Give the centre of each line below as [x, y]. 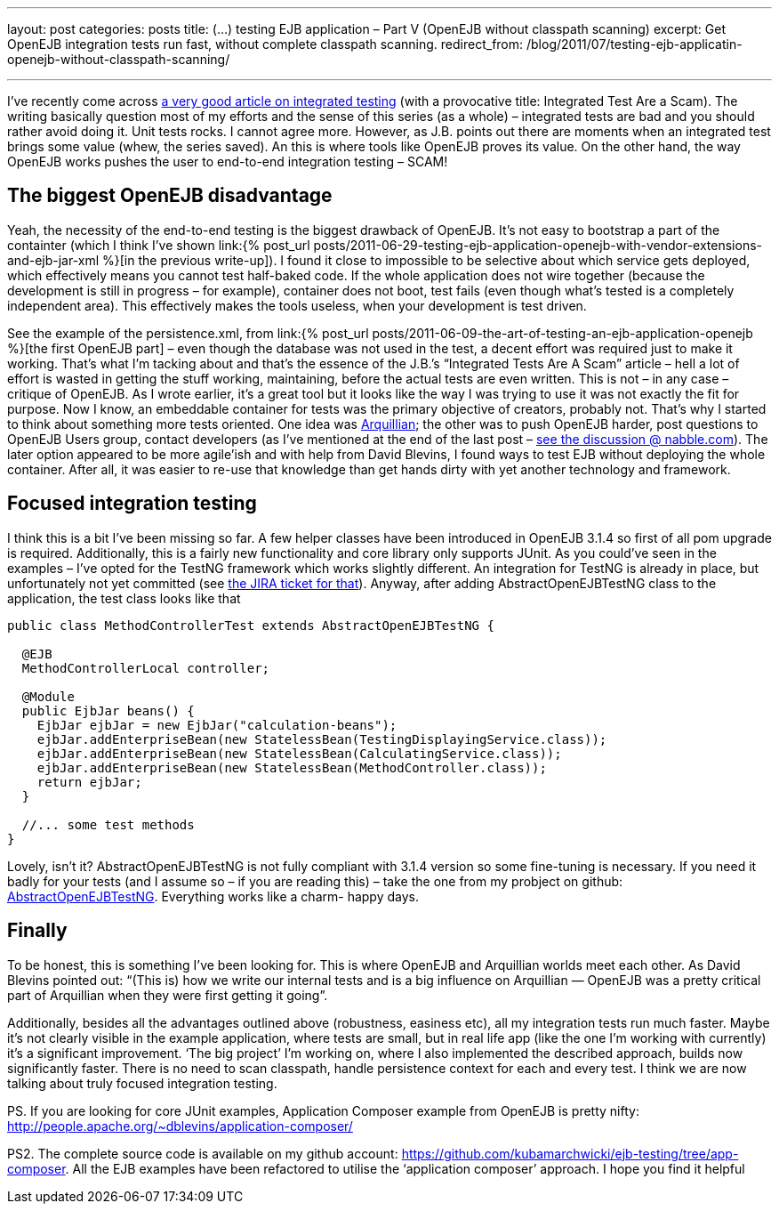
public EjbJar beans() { [108, 710]
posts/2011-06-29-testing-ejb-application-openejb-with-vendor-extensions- [538, 245]
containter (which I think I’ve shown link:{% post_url [159, 245]
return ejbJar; [89, 782]
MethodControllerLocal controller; [146, 668]
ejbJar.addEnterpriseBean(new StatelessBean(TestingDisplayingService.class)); [322, 739]
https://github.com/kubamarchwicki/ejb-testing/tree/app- [570, 1153]
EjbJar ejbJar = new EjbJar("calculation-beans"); [217, 725]
